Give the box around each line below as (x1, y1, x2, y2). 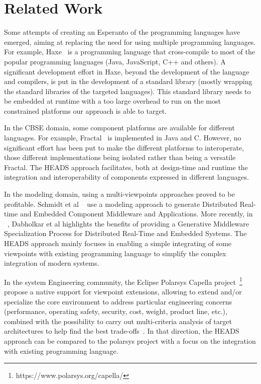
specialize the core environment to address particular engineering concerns (4, 296, 232, 306)
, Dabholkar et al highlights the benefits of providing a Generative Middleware (8, 218, 249, 228)
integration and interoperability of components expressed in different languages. (4, 172, 249, 182)
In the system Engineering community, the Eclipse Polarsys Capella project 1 (4, 275, 242, 287)
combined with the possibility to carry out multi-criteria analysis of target (4, 316, 232, 326)
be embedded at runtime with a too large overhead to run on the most (4, 96, 221, 106)
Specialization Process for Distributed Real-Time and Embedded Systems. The (4, 228, 247, 239)
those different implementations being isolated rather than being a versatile (4, 152, 236, 163)
